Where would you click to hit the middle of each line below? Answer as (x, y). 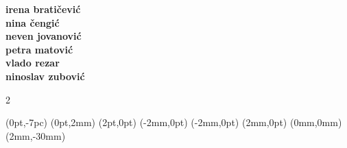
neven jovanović (44, 36)
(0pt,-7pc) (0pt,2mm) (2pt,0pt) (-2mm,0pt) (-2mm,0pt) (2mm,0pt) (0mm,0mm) (174, 122)
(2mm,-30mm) (36, 135)
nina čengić (33, 22)
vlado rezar (33, 63)
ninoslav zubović (45, 76)
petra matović (39, 49)
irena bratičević (43, 9)
